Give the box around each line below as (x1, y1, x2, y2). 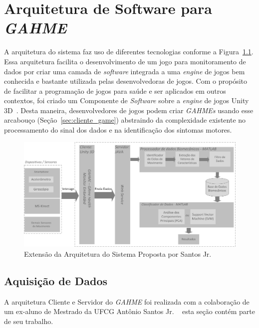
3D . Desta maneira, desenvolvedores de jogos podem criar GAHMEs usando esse (4, 105, 254, 115)
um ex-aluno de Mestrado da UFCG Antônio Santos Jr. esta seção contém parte (4, 306, 255, 317)
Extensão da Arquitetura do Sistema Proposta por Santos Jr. (24, 248, 212, 259)
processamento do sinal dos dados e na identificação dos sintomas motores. (4, 125, 232, 135)
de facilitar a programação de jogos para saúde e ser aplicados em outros (4, 85, 226, 96)
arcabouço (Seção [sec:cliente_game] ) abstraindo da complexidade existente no (4, 115, 246, 125)
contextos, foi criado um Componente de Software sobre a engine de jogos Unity (4, 95, 249, 106)
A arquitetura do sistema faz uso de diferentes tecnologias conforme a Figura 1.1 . (4, 46, 254, 57)
